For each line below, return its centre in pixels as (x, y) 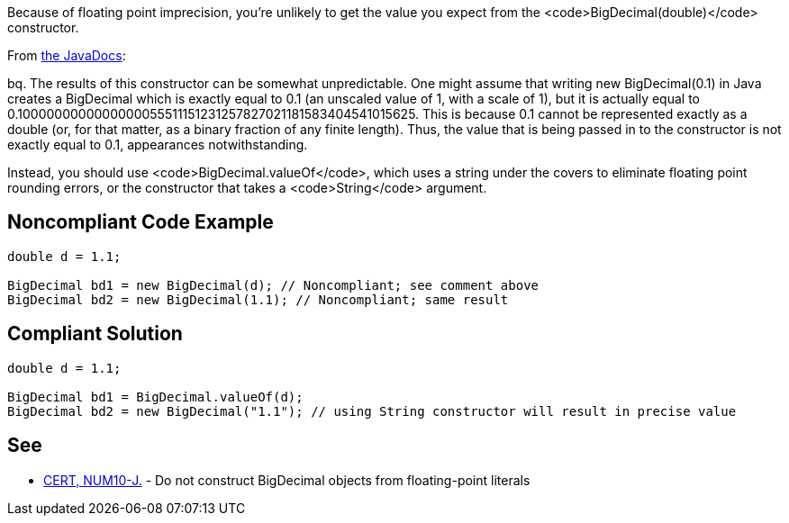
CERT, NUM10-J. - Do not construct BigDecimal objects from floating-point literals (287, 480)
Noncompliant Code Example (141, 222)
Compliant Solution (95, 334)
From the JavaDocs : (67, 55)
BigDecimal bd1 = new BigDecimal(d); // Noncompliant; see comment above (273, 285)
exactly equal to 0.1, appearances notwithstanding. (158, 144)
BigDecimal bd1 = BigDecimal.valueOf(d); (155, 397)
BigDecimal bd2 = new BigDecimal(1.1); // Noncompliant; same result (258, 299)
